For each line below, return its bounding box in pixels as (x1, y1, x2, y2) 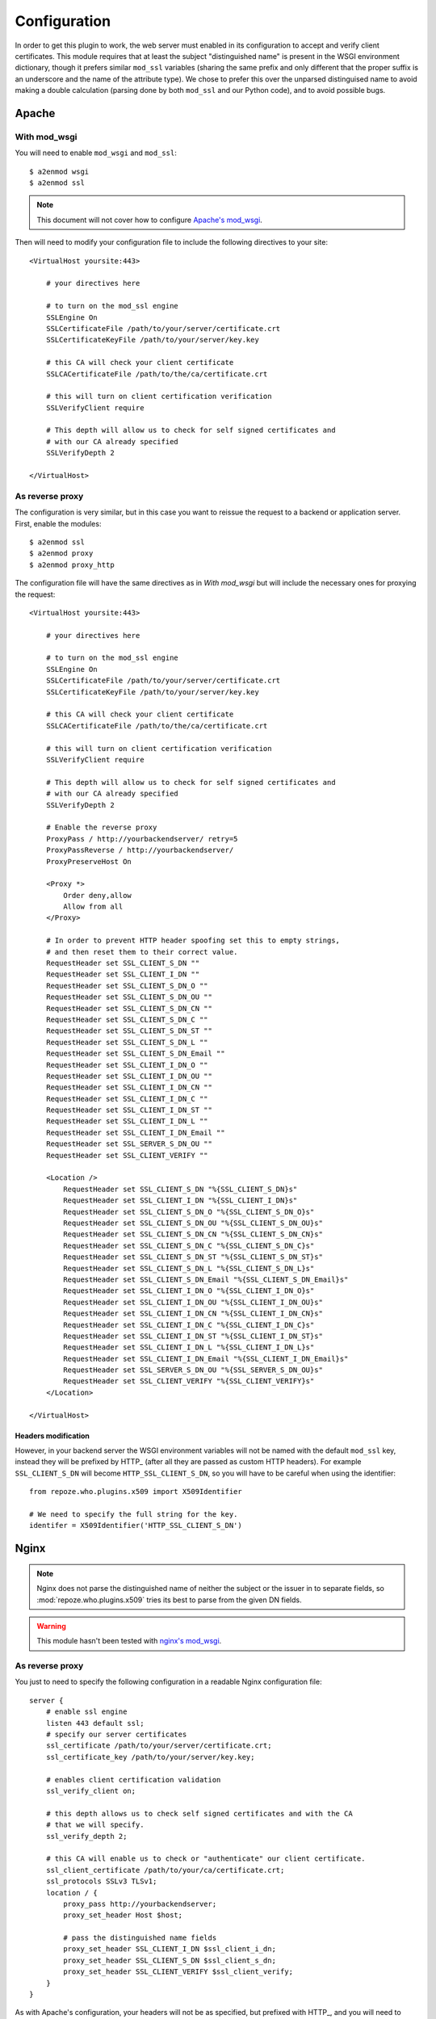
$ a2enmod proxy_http (29, 560, 115, 569)
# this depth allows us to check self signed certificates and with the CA (45, 1809, 353, 1818)
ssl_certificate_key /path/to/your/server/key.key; (45, 1752, 255, 1761)
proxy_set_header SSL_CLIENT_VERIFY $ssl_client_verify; (63, 1967, 294, 1976)
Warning (36, 1621, 66, 1631)
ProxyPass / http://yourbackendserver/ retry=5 (45, 834, 238, 843)
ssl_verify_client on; (45, 1786, 136, 1795)
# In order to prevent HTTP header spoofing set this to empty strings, (45, 936, 341, 945)
